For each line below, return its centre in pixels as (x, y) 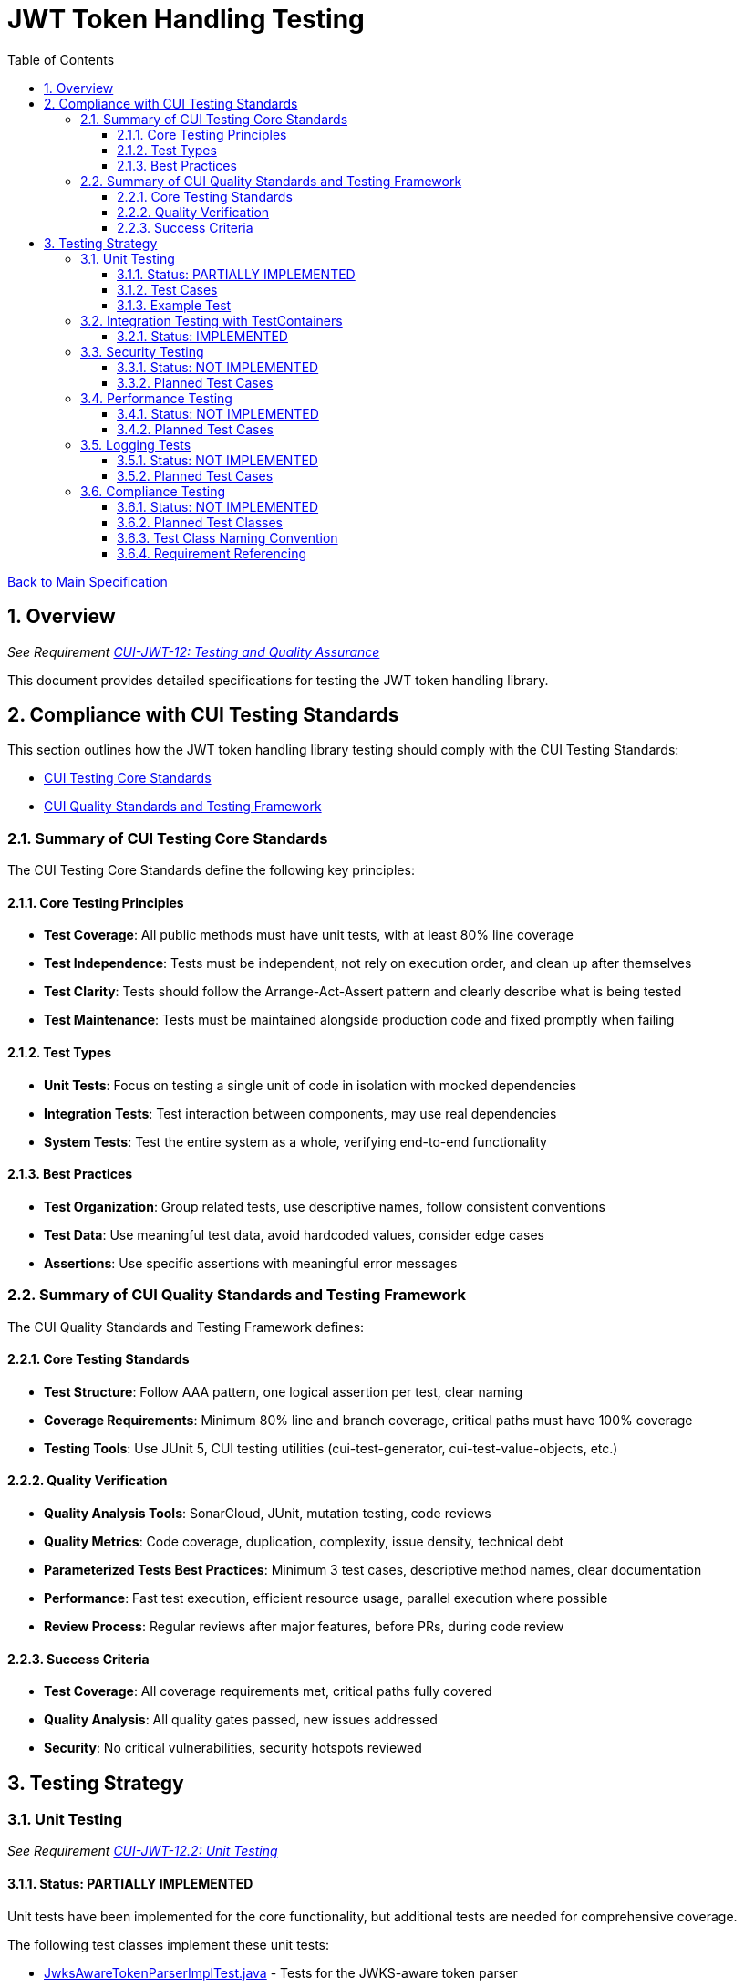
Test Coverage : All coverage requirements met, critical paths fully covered (268, 1691)
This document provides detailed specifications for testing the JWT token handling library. (278, 680)
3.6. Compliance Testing (153, 491)
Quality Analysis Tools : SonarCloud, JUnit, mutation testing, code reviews (268, 1514)
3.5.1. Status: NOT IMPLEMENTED (217, 460)
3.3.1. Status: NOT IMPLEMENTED (218, 367)
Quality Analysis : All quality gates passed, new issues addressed (241, 1720)
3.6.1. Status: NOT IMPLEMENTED (218, 506)
